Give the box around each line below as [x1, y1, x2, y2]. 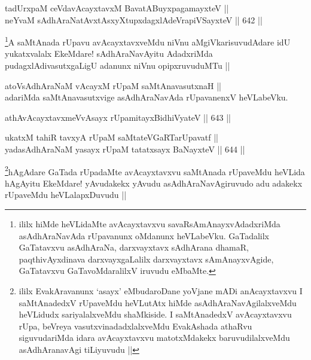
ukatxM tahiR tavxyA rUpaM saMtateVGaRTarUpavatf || [5, 131, 218, 144]
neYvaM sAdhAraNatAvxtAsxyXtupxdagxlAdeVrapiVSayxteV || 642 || [5, 13, 263, 26]
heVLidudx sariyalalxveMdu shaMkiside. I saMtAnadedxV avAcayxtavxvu [19, 308, 292, 321]
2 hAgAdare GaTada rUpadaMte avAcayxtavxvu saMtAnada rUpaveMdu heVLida [5, 163, 305, 178]
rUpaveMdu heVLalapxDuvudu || [5, 188, 127, 201]
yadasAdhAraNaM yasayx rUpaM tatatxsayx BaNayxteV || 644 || [5, 143, 245, 155]
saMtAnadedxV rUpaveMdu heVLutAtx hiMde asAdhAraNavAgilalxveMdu [19, 296, 297, 309]
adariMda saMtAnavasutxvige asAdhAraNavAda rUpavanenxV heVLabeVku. [5, 91, 288, 103]
